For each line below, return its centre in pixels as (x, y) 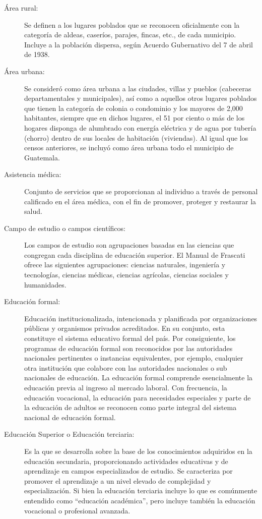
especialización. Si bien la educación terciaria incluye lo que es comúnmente (141, 491)
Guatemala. (42, 157)
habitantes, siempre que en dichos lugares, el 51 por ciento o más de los (135, 118)
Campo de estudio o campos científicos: (65, 228)
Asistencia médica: (33, 174)
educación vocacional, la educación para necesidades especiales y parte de (138, 397)
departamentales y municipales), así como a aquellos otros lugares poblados (141, 98)
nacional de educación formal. (70, 417)
